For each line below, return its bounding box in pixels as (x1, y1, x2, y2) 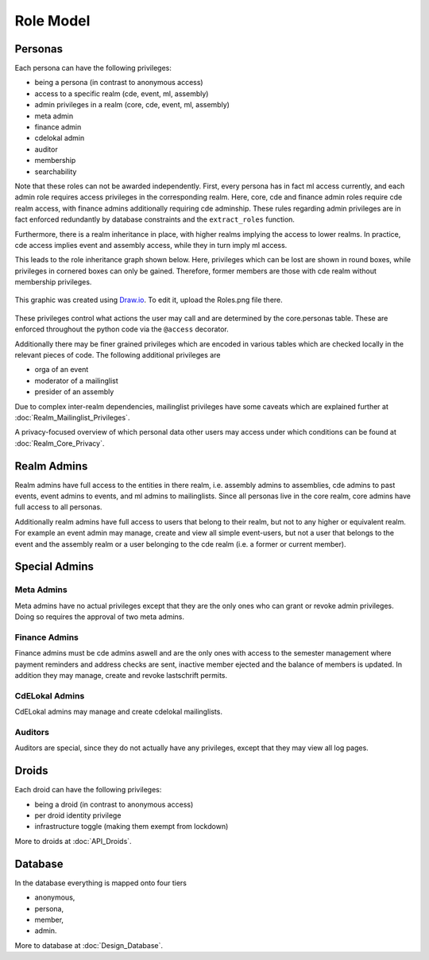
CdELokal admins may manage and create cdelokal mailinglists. (14, 707, 222, 717)
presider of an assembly (34, 387, 114, 397)
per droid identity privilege (34, 811, 122, 820)
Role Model (14, 12, 91, 29)
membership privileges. (14, 277, 92, 287)
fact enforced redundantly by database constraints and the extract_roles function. (14, 215, 296, 224)
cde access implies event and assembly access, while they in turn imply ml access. (14, 240, 288, 250)
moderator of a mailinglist (34, 376, 118, 385)
